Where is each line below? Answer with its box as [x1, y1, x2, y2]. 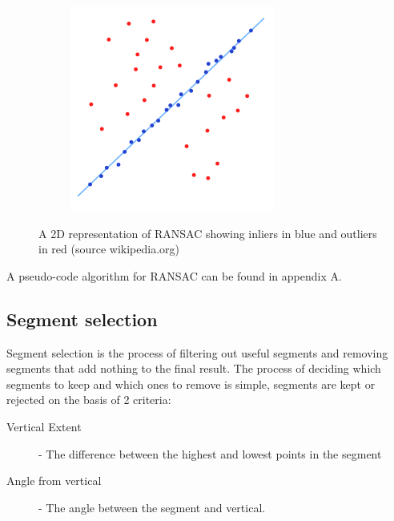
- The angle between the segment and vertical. [38, 499, 266, 515]
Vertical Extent [6, 418, 82, 434]
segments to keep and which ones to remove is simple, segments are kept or [6, 375, 376, 392]
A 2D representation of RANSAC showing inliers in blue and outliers [38, 224, 377, 241]
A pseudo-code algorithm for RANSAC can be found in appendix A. [6, 267, 342, 284]
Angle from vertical [6, 472, 102, 489]
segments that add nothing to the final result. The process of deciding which [6, 360, 381, 377]
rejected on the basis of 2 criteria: [6, 391, 171, 408]
